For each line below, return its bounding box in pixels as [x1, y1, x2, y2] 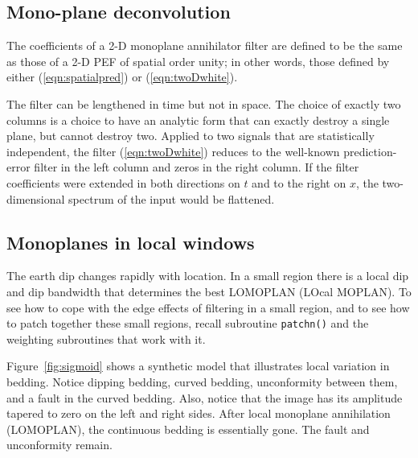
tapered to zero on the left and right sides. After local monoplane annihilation [6, 405, 391, 422]
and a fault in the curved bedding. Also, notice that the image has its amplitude [6, 389, 403, 406]
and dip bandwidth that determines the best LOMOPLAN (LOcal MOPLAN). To [6, 283, 412, 299]
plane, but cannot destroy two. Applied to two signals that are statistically [6, 127, 375, 144]
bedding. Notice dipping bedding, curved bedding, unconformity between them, [6, 373, 398, 390]
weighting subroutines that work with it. [6, 330, 206, 347]
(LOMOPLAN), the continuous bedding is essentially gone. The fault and [6, 420, 370, 437]
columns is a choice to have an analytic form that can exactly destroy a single [6, 111, 390, 128]
